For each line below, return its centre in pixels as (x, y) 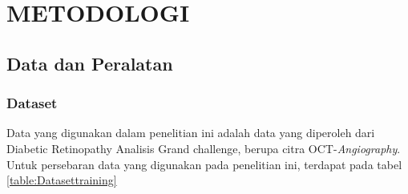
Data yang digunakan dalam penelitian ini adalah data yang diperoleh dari (191, 133)
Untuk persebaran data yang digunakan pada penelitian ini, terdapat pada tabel (204, 164)
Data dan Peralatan (90, 63)
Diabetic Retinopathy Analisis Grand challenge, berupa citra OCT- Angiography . (204, 148)
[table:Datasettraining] (62, 180)
